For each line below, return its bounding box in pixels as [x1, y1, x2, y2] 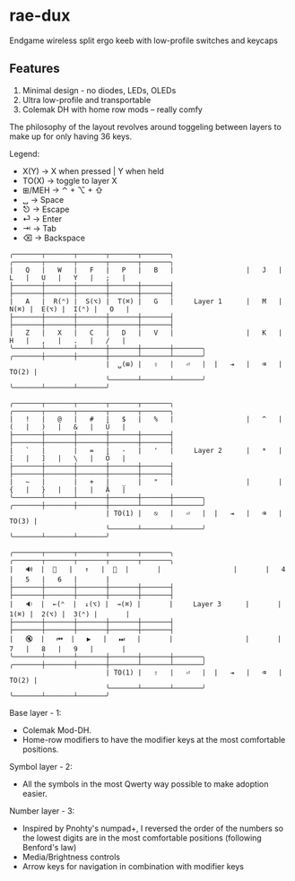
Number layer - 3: [9, 805, 75, 816]
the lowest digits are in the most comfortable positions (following [22, 832, 262, 843]
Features [9, 61, 60, 76]
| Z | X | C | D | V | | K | [9, 328, 282, 337]
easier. [22, 788, 48, 798]
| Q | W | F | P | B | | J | [9, 266, 282, 275]
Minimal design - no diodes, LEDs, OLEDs [22, 84, 177, 95]
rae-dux [9, 5, 71, 26]
